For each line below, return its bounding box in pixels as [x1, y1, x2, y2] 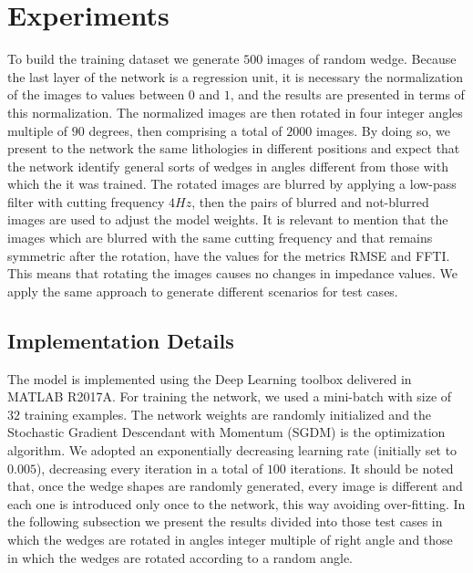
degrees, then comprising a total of [88, 120, 283, 140]
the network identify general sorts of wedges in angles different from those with [7, 156, 448, 175]
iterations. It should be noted [290, 458, 454, 477]
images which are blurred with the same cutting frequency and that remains [7, 228, 433, 247]
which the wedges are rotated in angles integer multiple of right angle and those [7, 529, 453, 548]
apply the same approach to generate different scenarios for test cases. [7, 281, 398, 300]
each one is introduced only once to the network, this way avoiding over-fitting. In [7, 494, 466, 513]
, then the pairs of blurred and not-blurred [191, 192, 429, 211]
